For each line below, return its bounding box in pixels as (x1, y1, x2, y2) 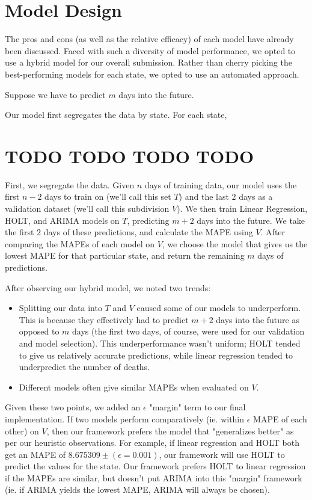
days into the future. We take (197, 214, 305, 226)
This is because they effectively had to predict (19, 313, 189, 326)
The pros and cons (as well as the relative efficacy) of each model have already (5, 32, 294, 45)
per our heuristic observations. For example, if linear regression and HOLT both (5, 436, 299, 449)
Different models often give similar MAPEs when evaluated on (19, 380, 249, 393)
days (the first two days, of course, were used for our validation (72, 325, 305, 338)
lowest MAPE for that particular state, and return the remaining (5, 249, 245, 262)
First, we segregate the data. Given (5, 178, 135, 191)
